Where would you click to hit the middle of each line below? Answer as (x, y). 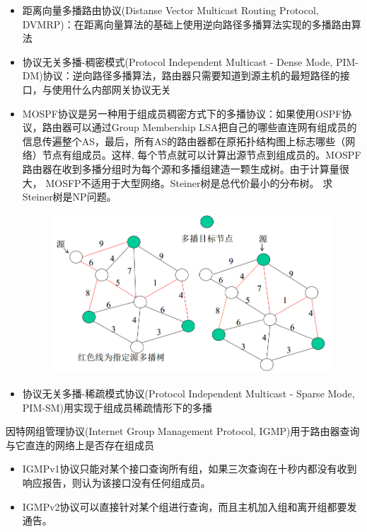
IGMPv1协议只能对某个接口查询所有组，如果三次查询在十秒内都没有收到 (190, 469)
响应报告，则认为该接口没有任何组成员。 (116, 482)
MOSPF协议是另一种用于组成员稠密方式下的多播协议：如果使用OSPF (182, 113)
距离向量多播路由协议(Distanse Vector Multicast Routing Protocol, (170, 10)
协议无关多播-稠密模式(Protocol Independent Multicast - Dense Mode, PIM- (191, 61)
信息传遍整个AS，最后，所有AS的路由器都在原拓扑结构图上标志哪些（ (184, 141)
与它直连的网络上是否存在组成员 (80, 445)
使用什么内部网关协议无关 (111, 89)
